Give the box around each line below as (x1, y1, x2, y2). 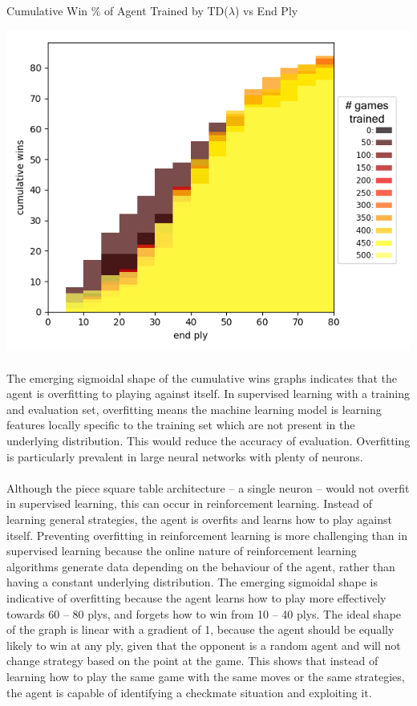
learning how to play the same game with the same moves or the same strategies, (6, 667, 405, 684)
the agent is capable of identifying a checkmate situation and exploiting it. (6, 684, 372, 700)
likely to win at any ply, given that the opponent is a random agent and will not (6, 636, 401, 653)
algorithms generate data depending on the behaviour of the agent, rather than (6, 558, 395, 574)
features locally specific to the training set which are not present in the (6, 416, 355, 433)
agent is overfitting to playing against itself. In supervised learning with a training (6, 385, 411, 402)
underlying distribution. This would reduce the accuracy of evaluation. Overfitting (6, 432, 411, 449)
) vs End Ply (234, 2, 298, 18)
